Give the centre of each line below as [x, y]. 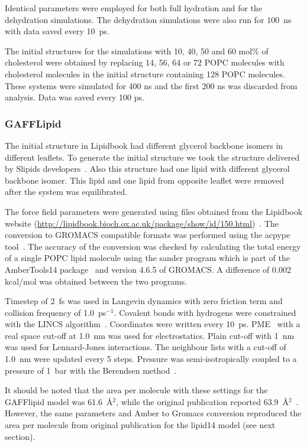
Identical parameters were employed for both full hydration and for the [134, 8]
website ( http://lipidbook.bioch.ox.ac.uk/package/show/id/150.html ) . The [142, 223]
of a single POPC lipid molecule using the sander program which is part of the [147, 258]
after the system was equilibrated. [66, 192]
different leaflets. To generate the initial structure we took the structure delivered [152, 157]
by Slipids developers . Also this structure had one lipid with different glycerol [147, 169]
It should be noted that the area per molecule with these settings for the [136, 390]
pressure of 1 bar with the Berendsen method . [91, 370]
